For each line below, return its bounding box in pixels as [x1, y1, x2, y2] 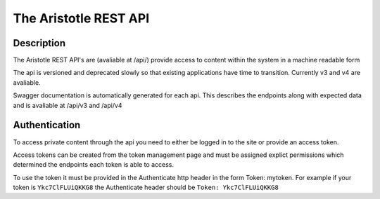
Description [13, 37, 66, 49]
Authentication [13, 119, 81, 131]
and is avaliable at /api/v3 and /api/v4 [13, 101, 122, 109]
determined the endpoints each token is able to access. [13, 160, 174, 169]
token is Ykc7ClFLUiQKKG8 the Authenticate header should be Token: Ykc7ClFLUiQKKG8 [13, 183, 279, 192]
